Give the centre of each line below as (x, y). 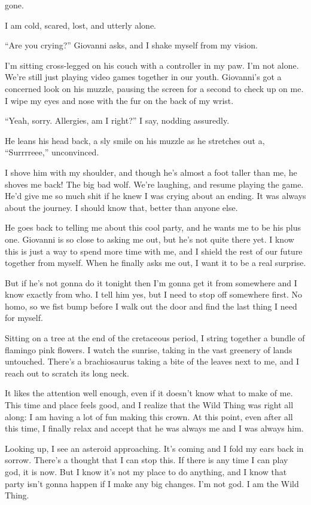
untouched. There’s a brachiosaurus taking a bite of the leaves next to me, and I (152, 361)
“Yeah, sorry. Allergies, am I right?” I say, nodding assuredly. (117, 120)
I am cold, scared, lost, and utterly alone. (81, 25)
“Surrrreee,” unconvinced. (52, 152)
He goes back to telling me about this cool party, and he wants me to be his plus (153, 227)
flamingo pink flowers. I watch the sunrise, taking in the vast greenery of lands (149, 349)
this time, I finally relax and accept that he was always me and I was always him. (154, 428)
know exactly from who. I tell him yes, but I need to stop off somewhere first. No (153, 294)
